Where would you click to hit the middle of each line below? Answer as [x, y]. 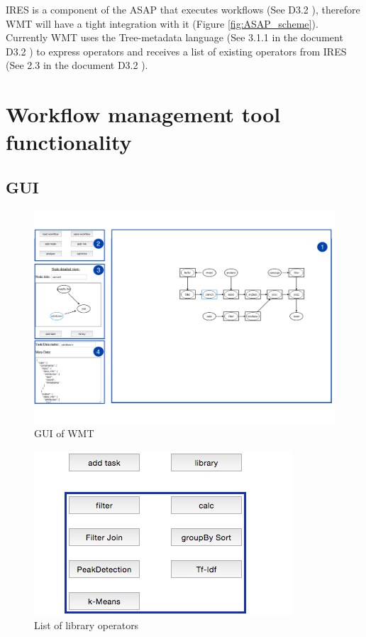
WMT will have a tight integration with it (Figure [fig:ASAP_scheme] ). [162, 23]
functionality [69, 142]
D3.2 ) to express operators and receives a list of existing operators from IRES [176, 51]
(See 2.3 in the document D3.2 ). [77, 65]
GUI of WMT [64, 433]
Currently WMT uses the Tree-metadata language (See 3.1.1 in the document [174, 37]
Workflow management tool [143, 114]
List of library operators [87, 625]
